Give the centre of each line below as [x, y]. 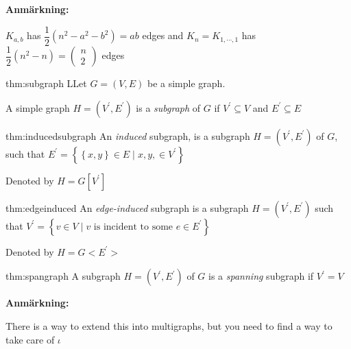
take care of [30, 339]
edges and [163, 35]
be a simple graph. [186, 83]
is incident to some [133, 227]
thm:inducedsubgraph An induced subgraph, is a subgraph [128, 135]
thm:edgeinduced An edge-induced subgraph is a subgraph [127, 207]
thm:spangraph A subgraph [63, 276]
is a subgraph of [168, 107]
